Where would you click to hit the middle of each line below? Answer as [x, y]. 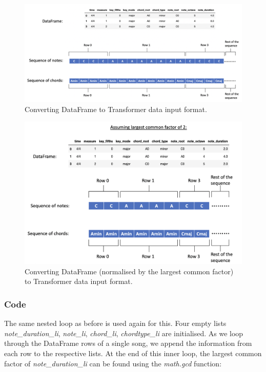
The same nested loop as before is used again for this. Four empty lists [115, 323]
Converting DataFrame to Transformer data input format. [116, 109]
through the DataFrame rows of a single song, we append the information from [128, 343]
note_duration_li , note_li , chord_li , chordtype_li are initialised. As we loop [124, 333]
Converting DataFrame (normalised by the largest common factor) [129, 271]
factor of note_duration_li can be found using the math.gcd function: [113, 363]
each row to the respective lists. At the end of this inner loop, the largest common [133, 353]
